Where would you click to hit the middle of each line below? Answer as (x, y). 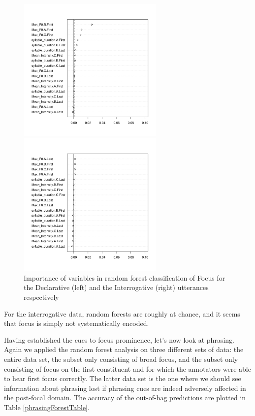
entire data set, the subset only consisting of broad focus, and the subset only (121, 359)
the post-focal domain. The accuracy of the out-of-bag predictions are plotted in (125, 398)
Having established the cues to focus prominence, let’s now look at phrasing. (119, 339)
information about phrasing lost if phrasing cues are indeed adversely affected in (125, 388)
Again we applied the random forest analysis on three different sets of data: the (124, 349)
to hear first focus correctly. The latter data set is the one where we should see (123, 378)
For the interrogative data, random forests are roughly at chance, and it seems (122, 313)
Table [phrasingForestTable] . (47, 407)
